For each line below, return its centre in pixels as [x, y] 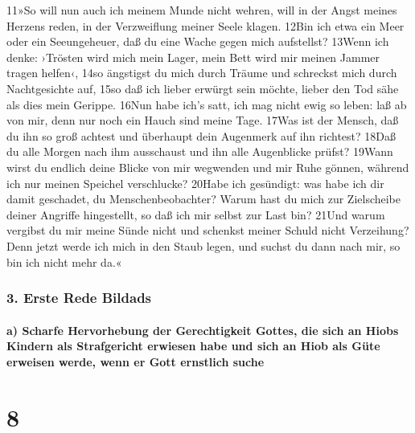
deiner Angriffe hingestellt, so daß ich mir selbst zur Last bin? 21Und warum [196, 214]
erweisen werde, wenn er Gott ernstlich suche [136, 361]
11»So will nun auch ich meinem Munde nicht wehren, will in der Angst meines [202, 10]
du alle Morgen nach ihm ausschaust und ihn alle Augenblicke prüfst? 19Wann [200, 151]
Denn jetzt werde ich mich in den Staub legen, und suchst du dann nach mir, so [203, 245]
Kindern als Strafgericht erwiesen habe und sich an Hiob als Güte [193, 346]
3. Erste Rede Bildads [79, 298]
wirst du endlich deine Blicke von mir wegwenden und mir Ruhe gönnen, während [208, 167]
